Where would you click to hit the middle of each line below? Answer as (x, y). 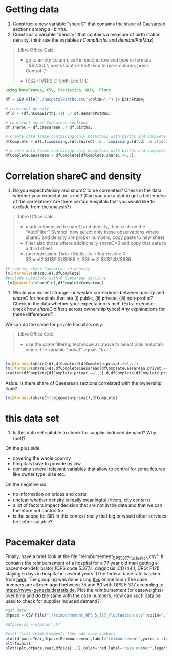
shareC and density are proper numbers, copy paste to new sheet (95, 237)
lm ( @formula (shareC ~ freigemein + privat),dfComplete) (61, 398)
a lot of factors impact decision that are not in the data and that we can (88, 505)
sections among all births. (40, 29)
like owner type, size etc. (39, 474)
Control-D (36, 71)
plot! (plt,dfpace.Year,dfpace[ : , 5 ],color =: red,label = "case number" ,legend (87, 648)
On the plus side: (23, 448)
